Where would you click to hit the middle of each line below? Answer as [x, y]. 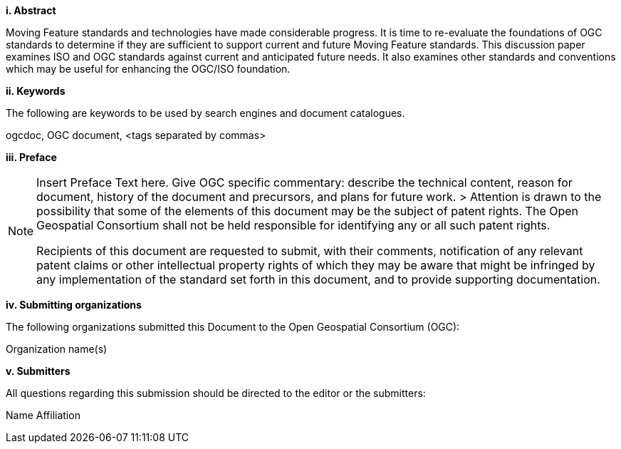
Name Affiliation [43, 415]
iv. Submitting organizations [74, 305]
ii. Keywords [36, 91]
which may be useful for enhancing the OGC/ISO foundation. [148, 69]
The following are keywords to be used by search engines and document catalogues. [205, 113]
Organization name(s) [57, 349]
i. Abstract [31, 10]
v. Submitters [38, 371]
